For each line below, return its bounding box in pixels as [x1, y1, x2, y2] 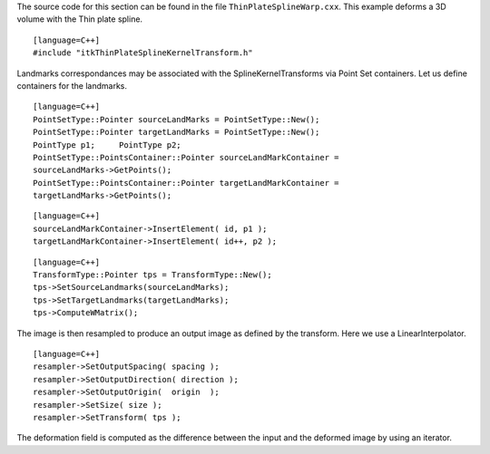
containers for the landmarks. [16, 80, 127, 91]
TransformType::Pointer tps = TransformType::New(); [33, 270, 272, 280]
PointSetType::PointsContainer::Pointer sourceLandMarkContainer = [33, 152, 339, 162]
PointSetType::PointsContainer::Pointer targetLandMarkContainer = [33, 178, 339, 188]
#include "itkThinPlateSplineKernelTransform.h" [33, 48, 253, 58]
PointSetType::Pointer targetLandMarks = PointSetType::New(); [33, 127, 320, 138]
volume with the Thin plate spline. [16, 14, 143, 24]
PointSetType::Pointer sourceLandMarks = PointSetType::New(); [33, 114, 320, 124]
